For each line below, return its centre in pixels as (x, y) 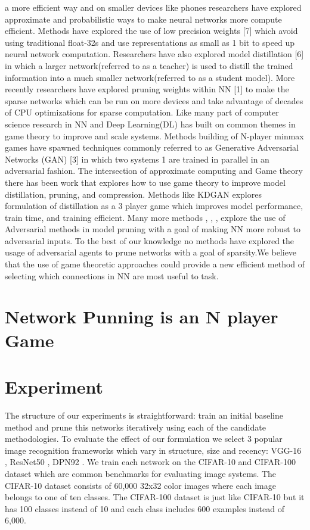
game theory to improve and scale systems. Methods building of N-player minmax (154, 135)
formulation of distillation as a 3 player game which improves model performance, (154, 206)
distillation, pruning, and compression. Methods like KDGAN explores (133, 194)
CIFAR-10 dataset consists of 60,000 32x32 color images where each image (140, 485)
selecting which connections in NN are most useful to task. (112, 275)
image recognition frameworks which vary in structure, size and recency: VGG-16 (153, 450)
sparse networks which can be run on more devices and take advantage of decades (154, 100)
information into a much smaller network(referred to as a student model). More (150, 77)
